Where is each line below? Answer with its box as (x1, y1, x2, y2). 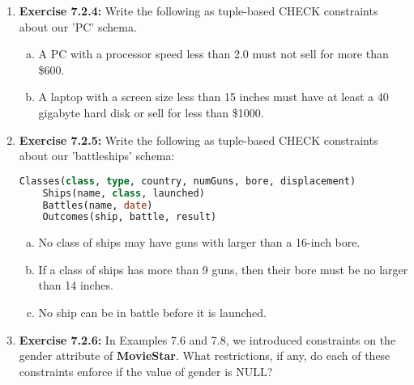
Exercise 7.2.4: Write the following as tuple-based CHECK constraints (19, 2, 378, 19)
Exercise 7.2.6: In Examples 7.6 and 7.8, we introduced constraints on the (19, 331, 396, 348)
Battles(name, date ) (42, 199, 153, 211)
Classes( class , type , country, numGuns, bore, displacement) (19, 175, 356, 187)
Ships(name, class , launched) (42, 187, 205, 199)
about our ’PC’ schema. (19, 18, 137, 35)
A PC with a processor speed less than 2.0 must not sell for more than (38, 45, 389, 62)
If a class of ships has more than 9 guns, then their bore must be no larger (38, 260, 408, 277)
